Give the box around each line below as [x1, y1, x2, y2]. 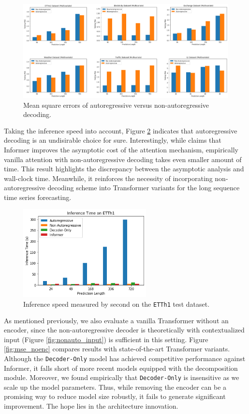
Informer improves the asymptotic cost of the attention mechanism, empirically [4, 144, 238, 154]
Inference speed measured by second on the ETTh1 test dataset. [23, 298, 210, 309]
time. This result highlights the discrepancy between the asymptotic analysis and [4, 164, 244, 174]
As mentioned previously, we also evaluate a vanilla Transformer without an [4, 315, 229, 325]
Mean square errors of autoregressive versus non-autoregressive [23, 99, 209, 110]
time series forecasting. [4, 192, 72, 202]
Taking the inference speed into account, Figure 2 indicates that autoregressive [4, 125, 237, 135]
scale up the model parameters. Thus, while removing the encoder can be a [4, 381, 227, 392]
